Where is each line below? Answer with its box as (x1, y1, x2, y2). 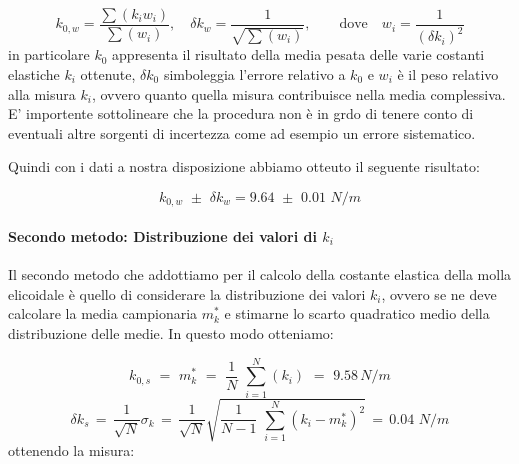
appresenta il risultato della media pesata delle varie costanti (112, 44, 485, 65)
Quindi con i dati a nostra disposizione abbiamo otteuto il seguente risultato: (8, 156, 480, 177)
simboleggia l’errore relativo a (163, 64, 346, 84)
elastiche (8, 64, 60, 84)
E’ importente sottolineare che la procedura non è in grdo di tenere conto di (8, 103, 474, 124)
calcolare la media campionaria (8, 303, 198, 324)
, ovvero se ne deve (381, 283, 497, 304)
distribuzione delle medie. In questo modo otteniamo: (8, 323, 334, 343)
